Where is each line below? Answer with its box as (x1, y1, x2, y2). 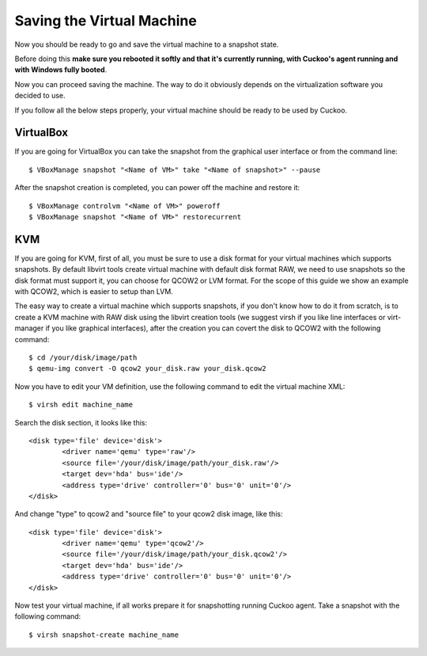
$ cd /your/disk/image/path (28, 353, 138, 362)
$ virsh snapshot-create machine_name (28, 630, 179, 639)
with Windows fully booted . (14, 65, 108, 74)
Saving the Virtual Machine (14, 12, 197, 29)
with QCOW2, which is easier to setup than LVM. (14, 287, 173, 296)
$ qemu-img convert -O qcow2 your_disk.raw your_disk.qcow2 (28, 364, 266, 373)
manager (14, 323, 44, 333)
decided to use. (14, 91, 66, 101)
